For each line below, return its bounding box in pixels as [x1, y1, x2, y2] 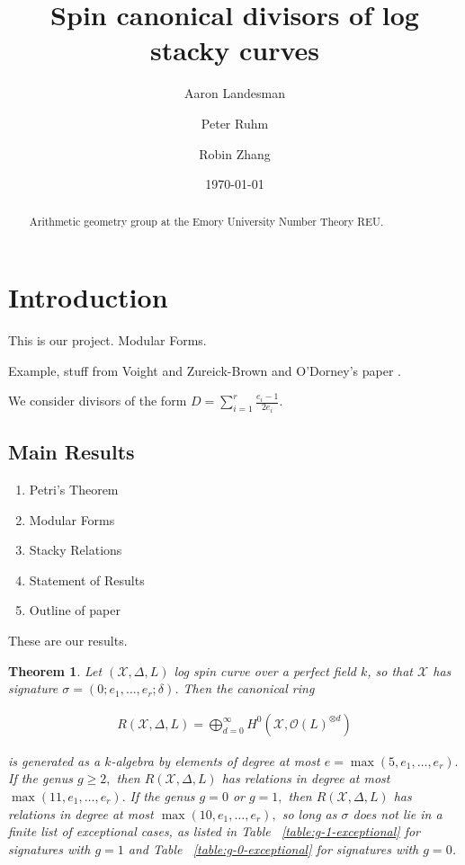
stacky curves [149, 31, 320, 68]
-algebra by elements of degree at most [111, 751, 320, 770]
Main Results [8, 438, 135, 466]
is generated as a [8, 751, 101, 770]
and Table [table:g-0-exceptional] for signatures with [128, 839, 419, 858]
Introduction [8, 279, 168, 316]
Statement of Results [29, 570, 145, 589]
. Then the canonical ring [174, 679, 315, 698]
